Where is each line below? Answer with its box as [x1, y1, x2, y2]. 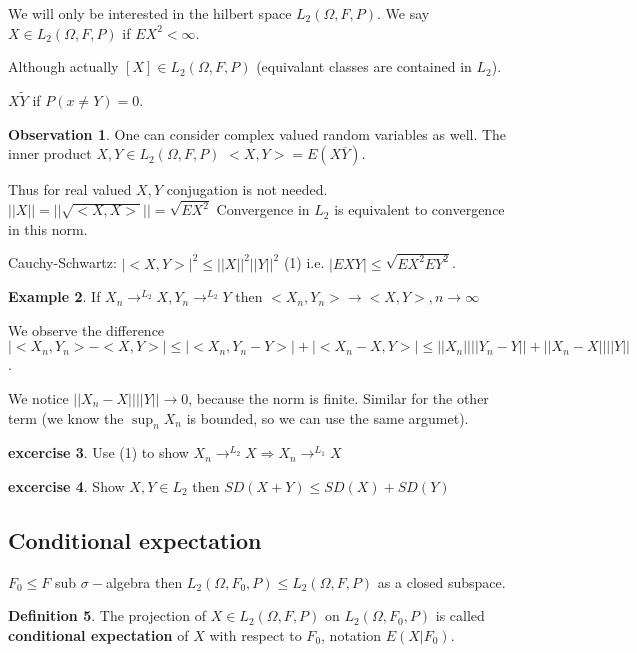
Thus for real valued [8, 179, 132, 200]
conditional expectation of [8, 624, 189, 645]
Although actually [8, 56, 119, 77]
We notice [8, 387, 69, 408]
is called [435, 605, 485, 626]
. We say [377, 3, 430, 23]
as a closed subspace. [377, 571, 506, 592]
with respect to [209, 624, 302, 645]
